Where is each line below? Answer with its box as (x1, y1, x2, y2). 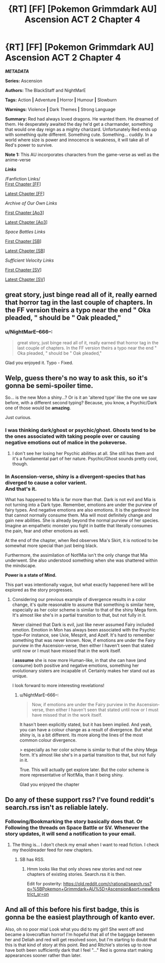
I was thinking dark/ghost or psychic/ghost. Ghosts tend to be (5, 427, 156, 434)
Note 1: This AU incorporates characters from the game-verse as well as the (5, 151, 160, 157)
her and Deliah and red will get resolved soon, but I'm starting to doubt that (5, 936, 157, 942)
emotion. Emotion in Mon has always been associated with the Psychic (12, 627, 156, 633)
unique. (12, 673, 28, 679)
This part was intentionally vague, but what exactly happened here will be (5, 582, 154, 588)
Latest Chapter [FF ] (5, 190, 45, 196)
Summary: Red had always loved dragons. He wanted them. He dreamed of (5, 116, 159, 121)
